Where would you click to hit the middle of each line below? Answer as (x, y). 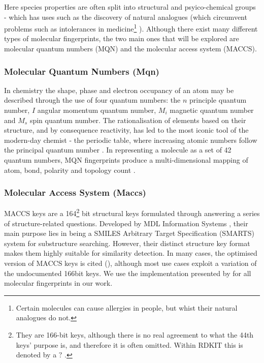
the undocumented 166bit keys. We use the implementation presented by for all (128, 273)
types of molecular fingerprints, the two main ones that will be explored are (122, 38)
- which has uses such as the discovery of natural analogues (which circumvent (126, 17)
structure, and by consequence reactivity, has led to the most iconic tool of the (126, 130)
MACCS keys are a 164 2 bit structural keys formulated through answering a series (132, 213)
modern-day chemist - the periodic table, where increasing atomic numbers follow (131, 140)
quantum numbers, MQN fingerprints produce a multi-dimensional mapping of (126, 160)
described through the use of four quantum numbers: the (92, 100)
